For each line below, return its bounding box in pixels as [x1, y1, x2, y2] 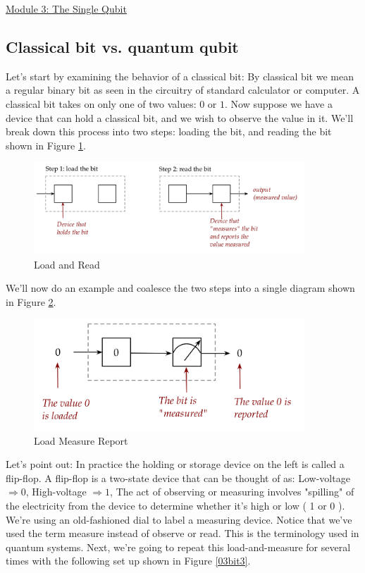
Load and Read [34, 257, 100, 271]
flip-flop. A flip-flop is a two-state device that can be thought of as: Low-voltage [6, 470, 350, 485]
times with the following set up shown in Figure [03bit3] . [6, 553, 251, 568]
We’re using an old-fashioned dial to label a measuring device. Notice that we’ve [6, 512, 352, 526]
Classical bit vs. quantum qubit [6, 35, 239, 57]
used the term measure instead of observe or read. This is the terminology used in [6, 526, 359, 541]
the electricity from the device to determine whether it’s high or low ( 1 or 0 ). [6, 498, 345, 513]
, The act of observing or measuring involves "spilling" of [110, 484, 354, 499]
